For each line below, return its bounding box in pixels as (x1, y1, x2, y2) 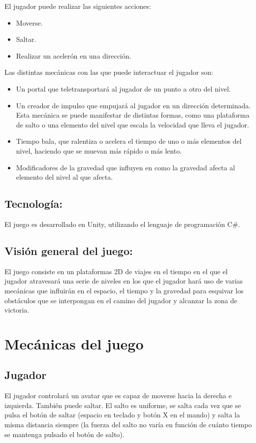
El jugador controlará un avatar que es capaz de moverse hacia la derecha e (4, 390, 232, 401)
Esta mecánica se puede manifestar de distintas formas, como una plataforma (16, 110, 250, 120)
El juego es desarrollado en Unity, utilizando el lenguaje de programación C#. (4, 219, 240, 229)
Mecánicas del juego (4, 333, 144, 353)
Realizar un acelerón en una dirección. (16, 50, 131, 61)
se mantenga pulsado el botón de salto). (4, 429, 125, 439)
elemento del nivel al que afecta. (16, 172, 113, 182)
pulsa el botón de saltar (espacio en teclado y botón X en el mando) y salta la (4, 410, 240, 420)
